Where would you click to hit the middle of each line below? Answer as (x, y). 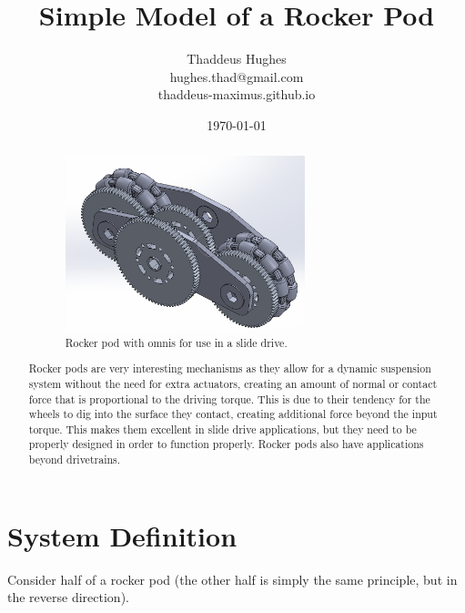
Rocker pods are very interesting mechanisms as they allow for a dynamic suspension (230, 368)
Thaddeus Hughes (237, 59)
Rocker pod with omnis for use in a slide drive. (176, 342)
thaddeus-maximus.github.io (237, 94)
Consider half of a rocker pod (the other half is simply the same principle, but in (232, 579)
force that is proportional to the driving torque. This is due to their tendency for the (229, 398)
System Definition (122, 535)
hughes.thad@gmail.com (237, 76)
